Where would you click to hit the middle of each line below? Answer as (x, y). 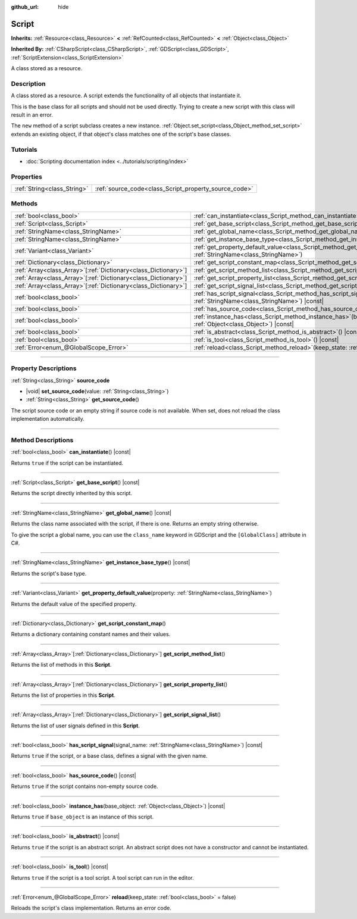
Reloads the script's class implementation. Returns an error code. (91, 908)
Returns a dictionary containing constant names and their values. (91, 634)
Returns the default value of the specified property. (74, 604)
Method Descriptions (42, 440)
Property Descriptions (44, 368)
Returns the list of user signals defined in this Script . (75, 726)
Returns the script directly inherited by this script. (72, 493)
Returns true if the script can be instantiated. (67, 463)
